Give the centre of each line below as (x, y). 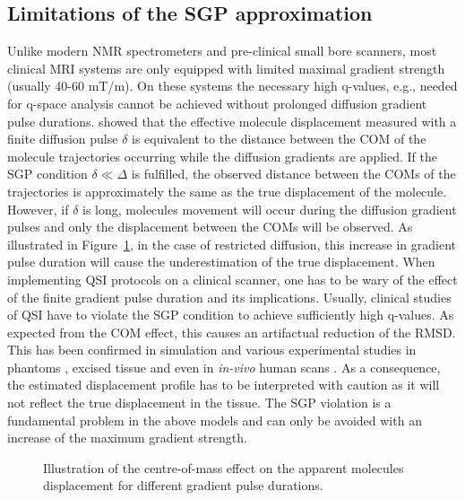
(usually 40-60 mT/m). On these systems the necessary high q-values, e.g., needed (232, 86)
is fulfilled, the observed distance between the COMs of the (293, 174)
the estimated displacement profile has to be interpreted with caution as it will (224, 385)
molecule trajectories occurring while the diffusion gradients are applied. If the (222, 156)
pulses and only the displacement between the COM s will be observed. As (210, 227)
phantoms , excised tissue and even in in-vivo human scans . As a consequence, (224, 367)
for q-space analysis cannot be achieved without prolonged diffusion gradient (217, 103)
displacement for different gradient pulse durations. (183, 485)
